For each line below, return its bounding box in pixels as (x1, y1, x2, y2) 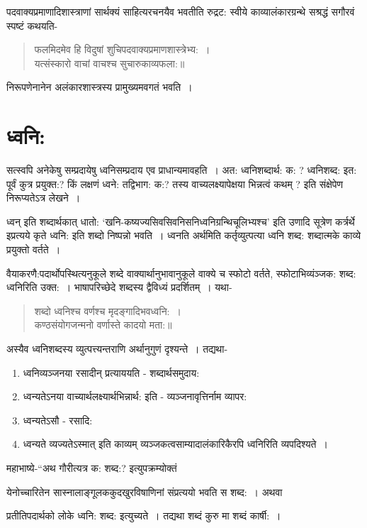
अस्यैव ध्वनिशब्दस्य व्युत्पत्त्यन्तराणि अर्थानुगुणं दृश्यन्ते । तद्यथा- (6, 341, 228, 356)
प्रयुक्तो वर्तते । (6, 242, 61, 257)
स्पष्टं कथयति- (6, 18, 58, 33)
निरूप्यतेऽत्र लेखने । (6, 190, 81, 205)
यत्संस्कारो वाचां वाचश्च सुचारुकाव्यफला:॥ (34, 55, 185, 70)
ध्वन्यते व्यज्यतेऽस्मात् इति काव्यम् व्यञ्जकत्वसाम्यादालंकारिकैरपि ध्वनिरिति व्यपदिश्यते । (23, 436, 328, 451)
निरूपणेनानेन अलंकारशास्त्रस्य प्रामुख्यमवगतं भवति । (6, 79, 193, 94)
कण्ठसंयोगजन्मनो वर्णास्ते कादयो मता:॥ (34, 317, 172, 332)
